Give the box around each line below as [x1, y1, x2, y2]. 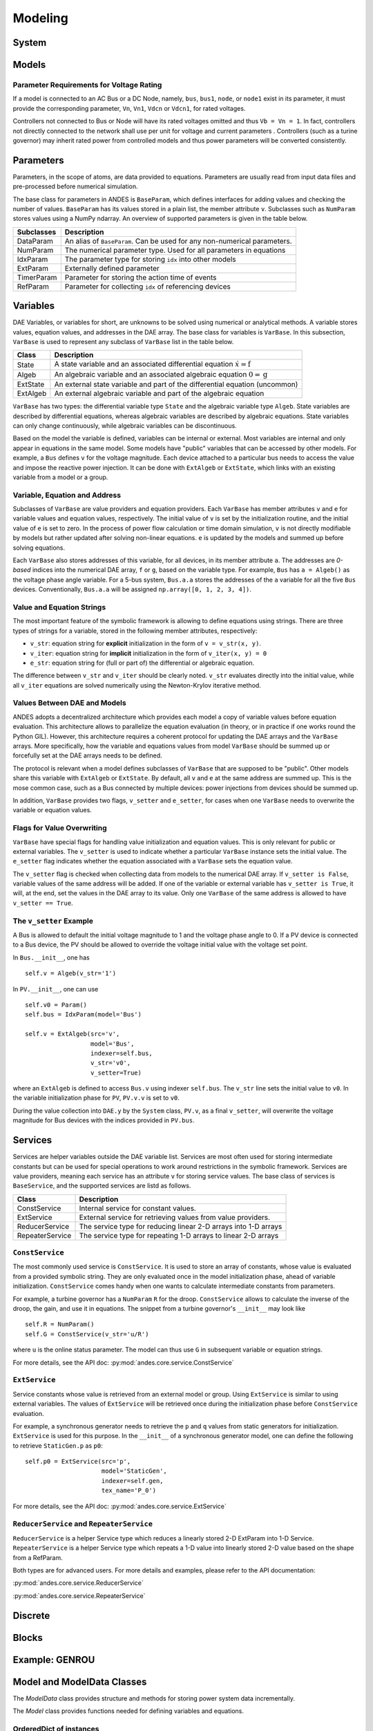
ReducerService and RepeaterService [12, 1519, 153, 1529]
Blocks [12, 1631, 43, 1644]
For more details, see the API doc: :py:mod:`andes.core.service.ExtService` [12, 1502, 227, 1510]
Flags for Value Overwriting [12, 823, 107, 833]
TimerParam [17, 272, 57, 282]
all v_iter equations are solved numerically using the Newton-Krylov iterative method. [12, 681, 262, 689]
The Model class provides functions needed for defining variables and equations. [12, 1707, 245, 1715]
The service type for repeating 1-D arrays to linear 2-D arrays [79, 1230, 279, 1240]
